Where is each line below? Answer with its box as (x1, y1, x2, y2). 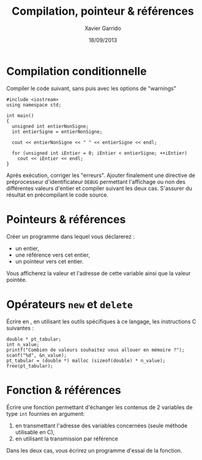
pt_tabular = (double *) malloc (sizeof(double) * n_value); (6, 357, 166, 364)
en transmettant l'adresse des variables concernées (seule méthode (15, 421, 188, 429)
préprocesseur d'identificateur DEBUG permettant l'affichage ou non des (6, 178, 185, 185)
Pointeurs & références (6, 213, 126, 226)
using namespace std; (6, 102, 62, 108)
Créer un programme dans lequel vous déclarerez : (6, 233, 135, 240)
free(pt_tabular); (6, 363, 53, 369)
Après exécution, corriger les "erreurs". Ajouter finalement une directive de (6, 172, 196, 179)
